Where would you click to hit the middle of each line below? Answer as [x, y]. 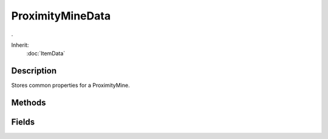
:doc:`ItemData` [46, 53]
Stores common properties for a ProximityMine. [70, 86]
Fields [23, 122]
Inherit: [20, 45]
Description [34, 71]
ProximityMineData [61, 16]
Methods [29, 103]
